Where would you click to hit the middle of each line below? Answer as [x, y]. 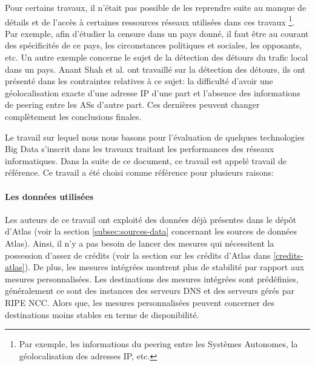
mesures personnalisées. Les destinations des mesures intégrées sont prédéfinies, [152, 278]
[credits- [288, 255]
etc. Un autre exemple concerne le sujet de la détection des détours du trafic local [157, 57]
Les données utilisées [49, 196]
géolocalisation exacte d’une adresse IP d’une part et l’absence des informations [153, 92]
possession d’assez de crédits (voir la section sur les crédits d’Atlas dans [138, 255]
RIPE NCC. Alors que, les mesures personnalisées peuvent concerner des [140, 302]
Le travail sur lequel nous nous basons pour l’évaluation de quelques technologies [155, 137]
